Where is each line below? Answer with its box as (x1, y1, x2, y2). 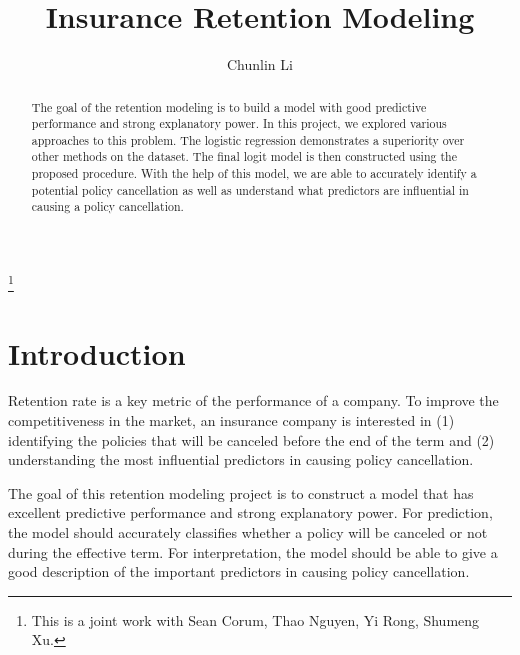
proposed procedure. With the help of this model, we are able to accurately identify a (31, 165, 477, 182)
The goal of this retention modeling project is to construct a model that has (8, 482, 474, 503)
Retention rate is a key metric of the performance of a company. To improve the (8, 390, 499, 411)
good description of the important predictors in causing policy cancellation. (8, 561, 470, 582)
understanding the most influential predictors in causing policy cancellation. (8, 449, 474, 470)
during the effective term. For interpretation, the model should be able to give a (8, 541, 498, 562)
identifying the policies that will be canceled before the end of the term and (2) (8, 429, 495, 450)
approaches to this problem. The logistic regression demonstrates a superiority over (31, 131, 465, 148)
